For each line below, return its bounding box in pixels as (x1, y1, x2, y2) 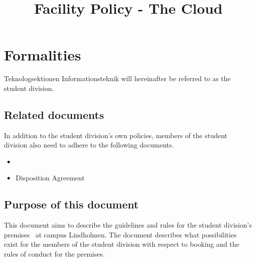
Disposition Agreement (15, 173, 85, 183)
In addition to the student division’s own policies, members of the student (4, 130, 227, 140)
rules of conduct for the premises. (4, 249, 105, 259)
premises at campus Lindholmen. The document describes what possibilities (4, 229, 237, 239)
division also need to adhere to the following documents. (4, 140, 174, 150)
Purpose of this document (4, 197, 139, 212)
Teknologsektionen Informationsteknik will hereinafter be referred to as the (4, 73, 231, 84)
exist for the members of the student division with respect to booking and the (4, 239, 239, 249)
